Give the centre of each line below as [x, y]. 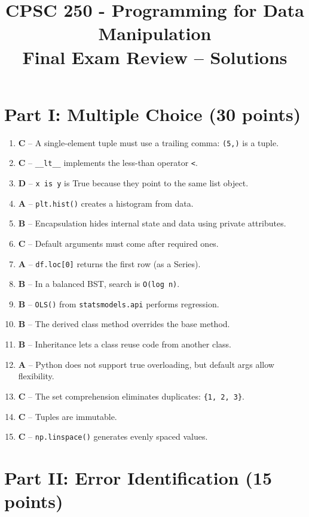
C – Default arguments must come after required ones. [118, 243]
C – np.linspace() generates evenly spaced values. [113, 436]
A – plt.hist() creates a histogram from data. [106, 203]
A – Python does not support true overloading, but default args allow [146, 364]
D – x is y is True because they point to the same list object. [133, 183]
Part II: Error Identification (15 [138, 477]
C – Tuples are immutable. [68, 416]
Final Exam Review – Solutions [155, 57]
